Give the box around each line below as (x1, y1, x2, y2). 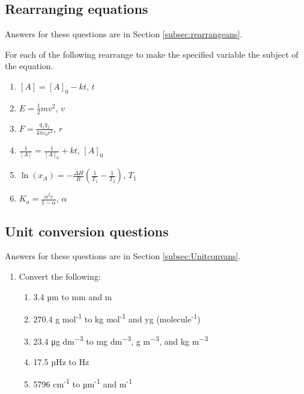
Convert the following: (19, 270, 101, 283)
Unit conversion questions (5, 221, 169, 240)
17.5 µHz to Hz (33, 355, 90, 368)
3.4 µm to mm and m (33, 290, 112, 303)
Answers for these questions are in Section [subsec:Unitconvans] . (5, 250, 241, 262)
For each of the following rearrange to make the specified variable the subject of (5, 48, 299, 60)
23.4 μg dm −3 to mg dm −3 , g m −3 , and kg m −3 (33, 333, 208, 348)
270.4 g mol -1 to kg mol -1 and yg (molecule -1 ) (33, 311, 201, 325)
